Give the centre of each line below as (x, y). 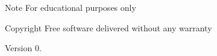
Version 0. (23, 48)
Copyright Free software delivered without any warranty (108, 27)
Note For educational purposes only (71, 7)
